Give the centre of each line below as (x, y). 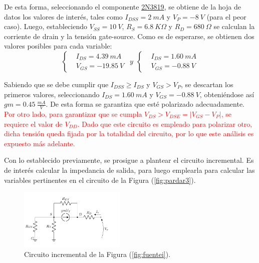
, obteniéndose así (227, 94)
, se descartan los (207, 84)
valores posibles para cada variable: (58, 46)
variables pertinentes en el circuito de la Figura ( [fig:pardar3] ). (100, 180)
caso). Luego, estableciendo (46, 26)
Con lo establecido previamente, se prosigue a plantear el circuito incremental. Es (129, 160)
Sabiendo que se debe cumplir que (56, 84)
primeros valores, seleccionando (52, 94)
